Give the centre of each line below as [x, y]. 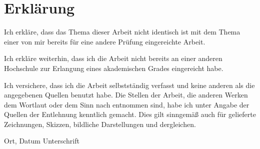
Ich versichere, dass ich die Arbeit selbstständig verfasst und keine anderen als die [129, 85]
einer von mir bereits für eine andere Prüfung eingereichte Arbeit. [105, 41]
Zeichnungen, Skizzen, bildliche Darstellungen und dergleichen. [100, 124]
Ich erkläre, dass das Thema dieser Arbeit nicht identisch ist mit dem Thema [122, 32]
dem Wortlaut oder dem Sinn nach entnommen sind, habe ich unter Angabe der [127, 104]
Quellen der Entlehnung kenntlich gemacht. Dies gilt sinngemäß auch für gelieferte [130, 114]
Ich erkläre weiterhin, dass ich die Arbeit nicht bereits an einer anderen [113, 58]
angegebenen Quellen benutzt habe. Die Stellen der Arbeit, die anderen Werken [126, 95]
